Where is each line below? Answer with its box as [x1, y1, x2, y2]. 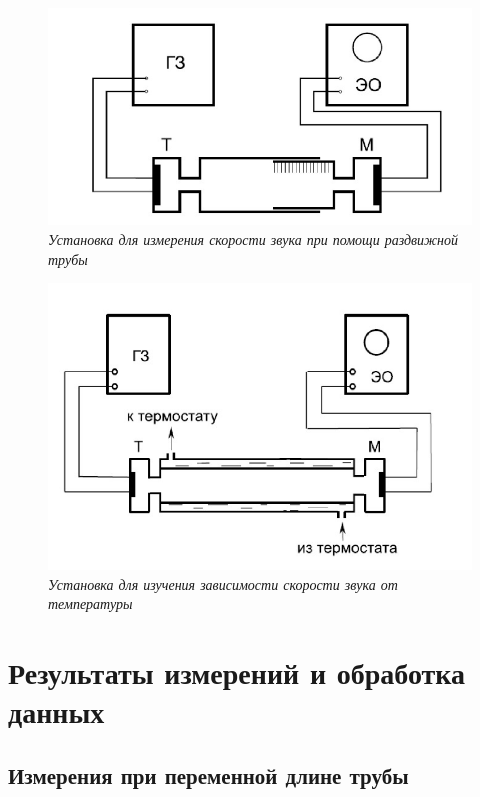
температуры [48, 593, 133, 614]
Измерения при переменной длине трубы [8, 759, 409, 790]
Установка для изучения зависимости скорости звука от [48, 573, 398, 594]
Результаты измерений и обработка [8, 652, 466, 693]
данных [8, 691, 105, 732]
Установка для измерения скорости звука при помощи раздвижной [48, 229, 459, 250]
